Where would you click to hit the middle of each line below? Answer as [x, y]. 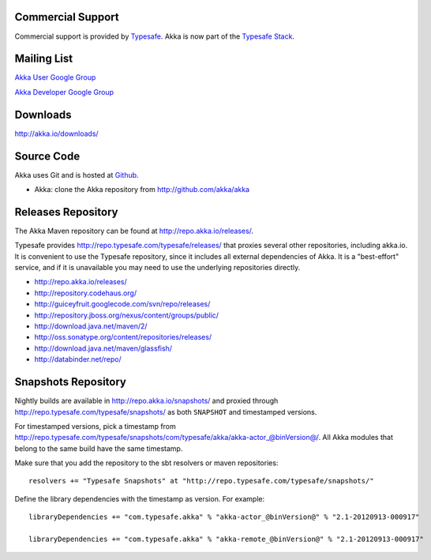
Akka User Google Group [55, 77]
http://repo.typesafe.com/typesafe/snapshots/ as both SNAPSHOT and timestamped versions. [166, 412]
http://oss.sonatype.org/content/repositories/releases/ [123, 337]
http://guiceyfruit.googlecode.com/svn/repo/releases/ [122, 304]
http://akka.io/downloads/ [56, 133]
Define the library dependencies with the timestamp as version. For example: [139, 498]
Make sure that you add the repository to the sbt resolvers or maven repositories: [146, 463]
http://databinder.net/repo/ [78, 359]
